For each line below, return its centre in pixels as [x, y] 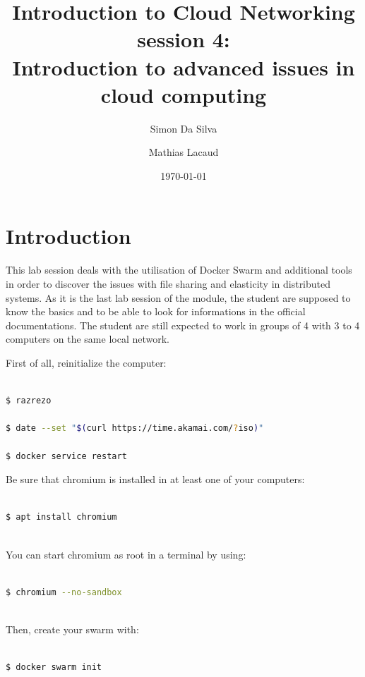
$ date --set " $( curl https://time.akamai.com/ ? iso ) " [135, 428]
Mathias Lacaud [184, 152]
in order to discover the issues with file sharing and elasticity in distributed [168, 283]
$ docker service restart [66, 456]
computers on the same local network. [88, 339]
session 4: [184, 39]
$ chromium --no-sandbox [64, 592]
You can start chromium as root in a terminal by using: [126, 554]
